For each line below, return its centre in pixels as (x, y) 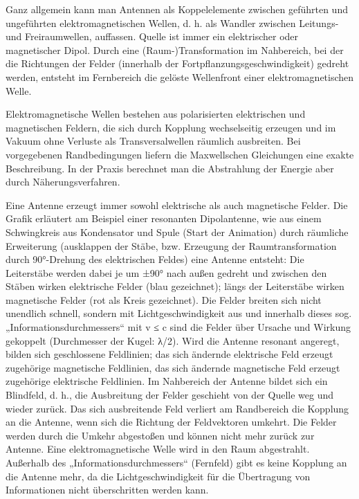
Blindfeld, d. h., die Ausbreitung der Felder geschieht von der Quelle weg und (170, 395)
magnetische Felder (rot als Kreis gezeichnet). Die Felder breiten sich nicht (164, 299)
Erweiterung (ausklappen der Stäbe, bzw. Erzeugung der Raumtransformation (171, 245)
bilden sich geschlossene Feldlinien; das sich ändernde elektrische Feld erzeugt (169, 354)
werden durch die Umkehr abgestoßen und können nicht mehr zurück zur (160, 435)
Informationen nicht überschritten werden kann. (107, 490)
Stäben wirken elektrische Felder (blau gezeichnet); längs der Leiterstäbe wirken (175, 286)
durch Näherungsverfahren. (63, 182)
